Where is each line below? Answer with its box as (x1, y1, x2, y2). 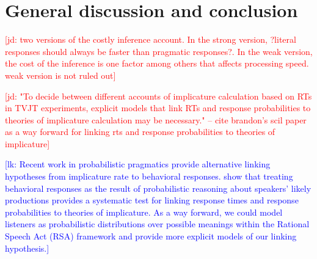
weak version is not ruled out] (5, 68, 116, 81)
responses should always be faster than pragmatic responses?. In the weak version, (5, 45, 313, 57)
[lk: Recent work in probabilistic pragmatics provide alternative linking (5, 158, 271, 170)
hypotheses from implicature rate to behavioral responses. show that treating (5, 170, 293, 183)
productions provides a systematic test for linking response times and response (5, 194, 299, 206)
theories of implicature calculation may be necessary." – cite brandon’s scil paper (5, 113, 307, 126)
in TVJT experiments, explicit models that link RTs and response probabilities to (5, 101, 311, 114)
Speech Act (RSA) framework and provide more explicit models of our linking (5, 230, 297, 243)
